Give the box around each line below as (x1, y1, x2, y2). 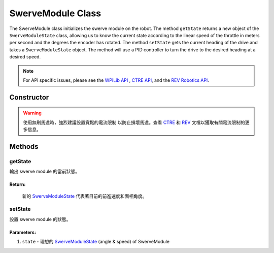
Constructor (9, 93, 49, 102)
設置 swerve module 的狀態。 (9, 216, 71, 222)
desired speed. (9, 54, 41, 60)
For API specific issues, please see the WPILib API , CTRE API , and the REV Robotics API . (23, 77, 209, 83)
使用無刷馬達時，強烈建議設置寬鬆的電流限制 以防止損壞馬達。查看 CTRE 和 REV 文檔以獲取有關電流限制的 (23, 119, 246, 125)
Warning (23, 110, 42, 116)
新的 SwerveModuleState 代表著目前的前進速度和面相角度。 (22, 193, 147, 199)
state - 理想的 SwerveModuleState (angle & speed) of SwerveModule (22, 239, 170, 245)
